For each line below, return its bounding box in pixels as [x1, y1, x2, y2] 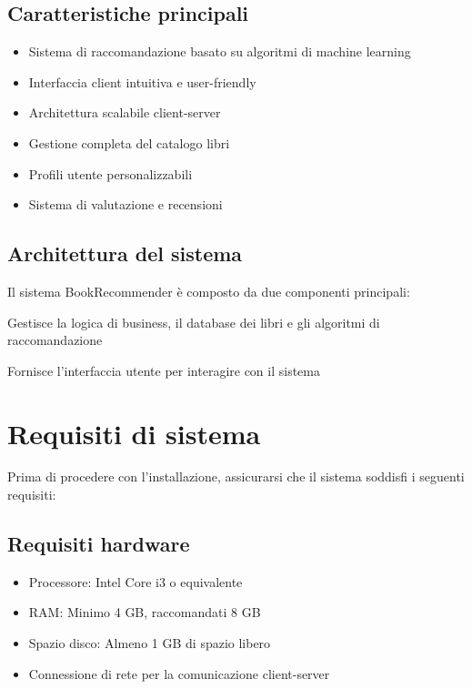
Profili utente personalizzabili [28, 164, 193, 183]
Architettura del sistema [7, 239, 243, 268]
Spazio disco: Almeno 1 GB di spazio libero [28, 633, 271, 653]
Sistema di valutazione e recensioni [28, 195, 223, 214]
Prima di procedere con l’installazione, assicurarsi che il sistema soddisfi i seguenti [7, 467, 465, 486]
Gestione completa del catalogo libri [28, 133, 230, 152]
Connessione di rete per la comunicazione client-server [28, 664, 330, 683]
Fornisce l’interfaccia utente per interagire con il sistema [7, 360, 320, 380]
